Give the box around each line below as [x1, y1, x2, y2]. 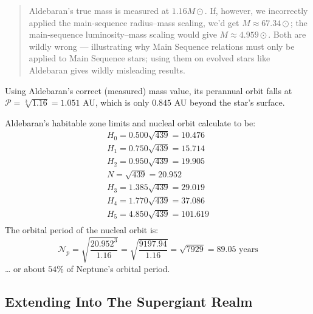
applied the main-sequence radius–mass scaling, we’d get [29, 16, 239, 29]
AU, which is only [83, 96, 150, 109]
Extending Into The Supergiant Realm [5, 292, 253, 310]
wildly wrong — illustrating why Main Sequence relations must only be [29, 39, 295, 52]
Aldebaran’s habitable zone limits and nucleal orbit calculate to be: [5, 116, 256, 129]
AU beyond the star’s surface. [174, 96, 285, 109]
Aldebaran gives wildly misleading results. [29, 63, 185, 76]
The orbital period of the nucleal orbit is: [5, 224, 159, 236]
